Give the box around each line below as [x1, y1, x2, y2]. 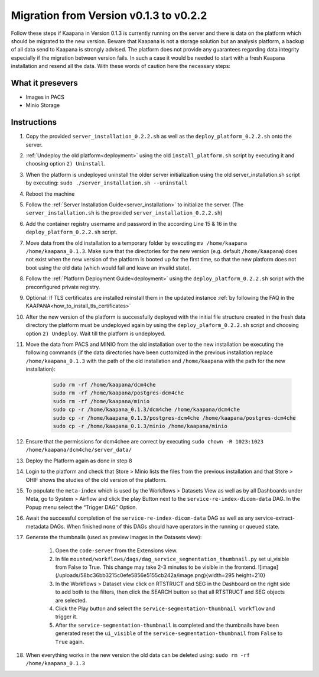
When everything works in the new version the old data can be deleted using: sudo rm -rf [25, 651, 250, 659]
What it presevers [11, 77, 78, 88]
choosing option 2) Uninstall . [25, 160, 106, 167]
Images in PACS [25, 93, 64, 101]
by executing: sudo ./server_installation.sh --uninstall [25, 179, 188, 186]
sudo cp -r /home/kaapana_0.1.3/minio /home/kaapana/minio [53, 423, 227, 430]
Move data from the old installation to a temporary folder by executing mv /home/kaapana [25, 239, 248, 247]
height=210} [236, 572, 266, 579]
